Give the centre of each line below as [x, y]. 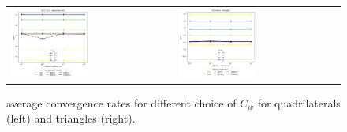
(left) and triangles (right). [71, 118]
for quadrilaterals [299, 102]
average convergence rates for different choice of [121, 102]
